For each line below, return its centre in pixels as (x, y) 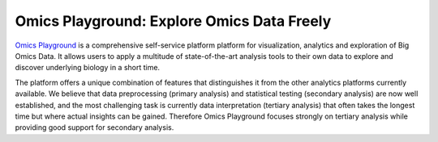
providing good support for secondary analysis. (94, 127)
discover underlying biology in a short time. (88, 68)
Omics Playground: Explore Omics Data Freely (173, 21)
